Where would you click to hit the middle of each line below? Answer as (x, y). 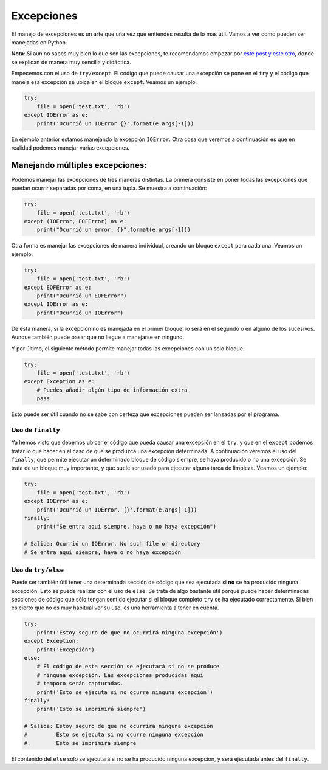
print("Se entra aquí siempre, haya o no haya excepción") (127, 527)
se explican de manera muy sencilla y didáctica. (71, 62)
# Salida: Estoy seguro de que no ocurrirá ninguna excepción (118, 726)
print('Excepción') (66, 650)
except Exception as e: (60, 381)
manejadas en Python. (39, 42)
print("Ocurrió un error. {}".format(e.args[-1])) (114, 230)
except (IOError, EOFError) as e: (75, 221)
